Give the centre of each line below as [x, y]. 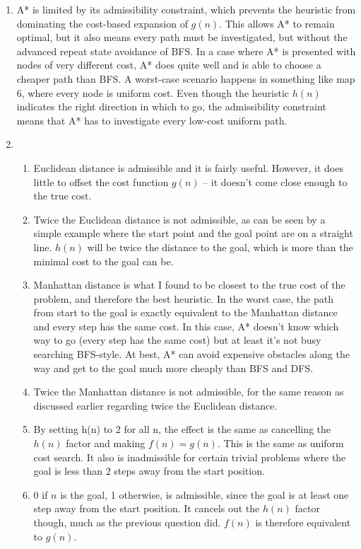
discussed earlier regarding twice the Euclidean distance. [155, 405]
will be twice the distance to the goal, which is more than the [220, 247]
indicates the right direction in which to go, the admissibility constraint [171, 106]
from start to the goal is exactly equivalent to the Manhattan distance [185, 312]
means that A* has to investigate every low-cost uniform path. [152, 120]
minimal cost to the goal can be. [103, 261]
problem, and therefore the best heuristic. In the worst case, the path [183, 298]
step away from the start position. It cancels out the [147, 508]
